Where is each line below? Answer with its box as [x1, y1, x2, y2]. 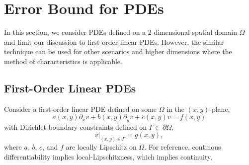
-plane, [209, 103, 230, 114]
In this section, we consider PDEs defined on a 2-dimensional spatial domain [4, 27, 237, 37]
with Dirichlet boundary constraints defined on [4, 121, 147, 132]
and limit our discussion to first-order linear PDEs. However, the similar [4, 36, 224, 47]
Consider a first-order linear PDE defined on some [4, 103, 157, 114]
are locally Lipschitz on [66, 142, 137, 152]
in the [166, 103, 185, 114]
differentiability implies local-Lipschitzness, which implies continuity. [4, 151, 213, 162]
